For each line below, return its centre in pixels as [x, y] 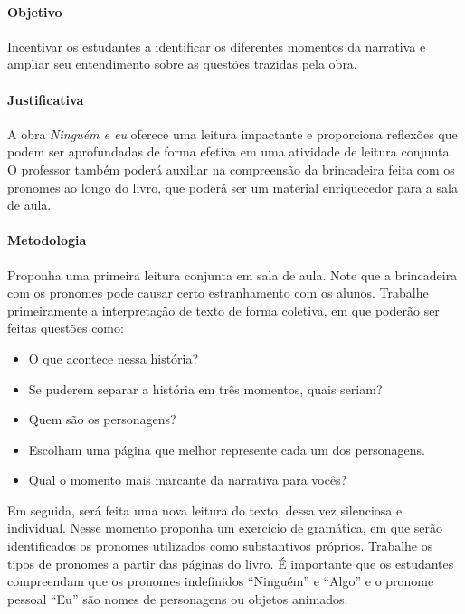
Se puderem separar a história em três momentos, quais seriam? [205, 388]
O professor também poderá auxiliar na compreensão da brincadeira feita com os [231, 169]
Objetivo [35, 11]
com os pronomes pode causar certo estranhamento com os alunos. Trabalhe [218, 293]
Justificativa [46, 99]
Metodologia [47, 240]
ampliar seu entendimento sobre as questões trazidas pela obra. [182, 64]
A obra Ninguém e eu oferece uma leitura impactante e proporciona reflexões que [232, 133]
